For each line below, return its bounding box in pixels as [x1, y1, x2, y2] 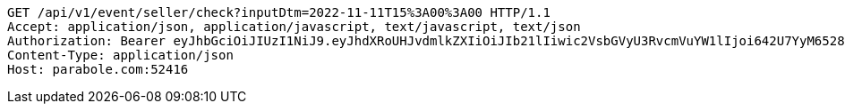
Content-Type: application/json [7, 48, 234, 62]
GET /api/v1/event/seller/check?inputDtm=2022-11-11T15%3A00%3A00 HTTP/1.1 [7, 5, 551, 20]
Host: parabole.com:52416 [7, 62, 189, 76]
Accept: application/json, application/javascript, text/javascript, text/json [7, 20, 581, 34]
